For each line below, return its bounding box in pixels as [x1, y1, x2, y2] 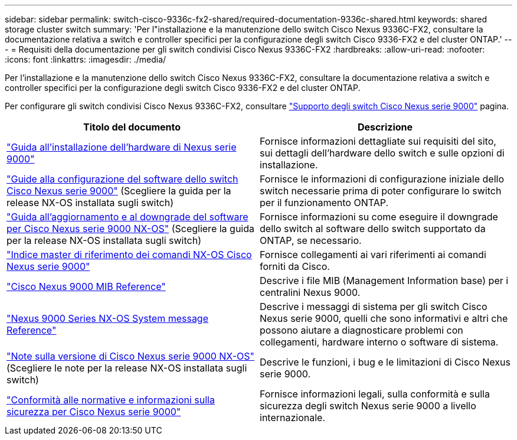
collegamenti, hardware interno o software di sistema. [260, 336, 499, 348]
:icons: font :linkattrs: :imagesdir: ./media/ [5, 54, 166, 64]
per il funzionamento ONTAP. [260, 197, 389, 208]
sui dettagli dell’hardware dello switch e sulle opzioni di [260, 147, 505, 159]
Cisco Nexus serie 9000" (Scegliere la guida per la [6, 185, 231, 197]
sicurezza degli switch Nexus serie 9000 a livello [260, 400, 476, 412]
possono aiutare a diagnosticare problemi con [260, 324, 463, 336]
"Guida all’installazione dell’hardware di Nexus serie [6, 141, 237, 153]
